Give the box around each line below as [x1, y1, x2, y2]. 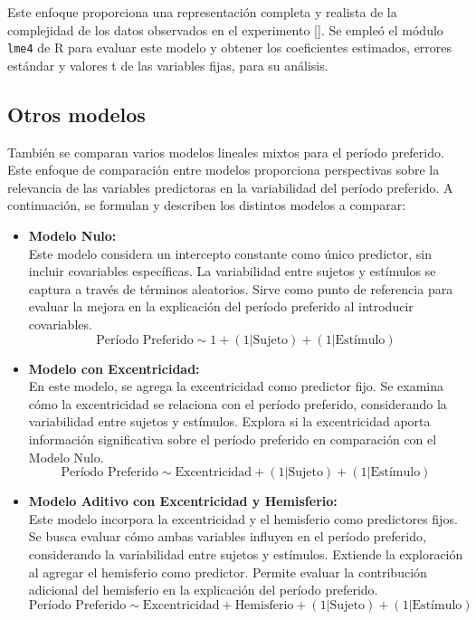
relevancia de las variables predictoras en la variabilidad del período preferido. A [7, 177, 453, 196]
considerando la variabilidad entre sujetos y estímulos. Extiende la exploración [28, 544, 463, 563]
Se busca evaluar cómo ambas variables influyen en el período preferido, [28, 527, 426, 546]
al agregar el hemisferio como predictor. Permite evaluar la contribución [28, 562, 427, 581]
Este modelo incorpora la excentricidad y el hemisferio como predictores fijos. [28, 509, 458, 528]
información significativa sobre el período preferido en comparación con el [28, 429, 437, 448]
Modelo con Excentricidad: [28, 358, 200, 377]
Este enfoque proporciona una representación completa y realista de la [7, 3, 397, 21]
